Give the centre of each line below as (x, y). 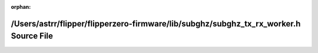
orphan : (21, 7)
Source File (32, 36)
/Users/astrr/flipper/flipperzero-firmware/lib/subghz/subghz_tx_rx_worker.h (156, 24)
